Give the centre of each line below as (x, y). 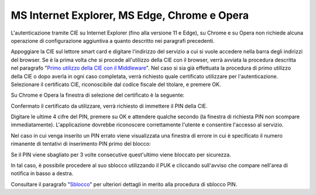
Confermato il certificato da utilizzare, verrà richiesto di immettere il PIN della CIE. (109, 106)
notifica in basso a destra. (42, 173)
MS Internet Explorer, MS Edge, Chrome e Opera (130, 15)
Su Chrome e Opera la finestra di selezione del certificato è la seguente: (97, 95)
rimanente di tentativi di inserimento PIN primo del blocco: (81, 144)
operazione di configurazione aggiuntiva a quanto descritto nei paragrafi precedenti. (113, 40)
